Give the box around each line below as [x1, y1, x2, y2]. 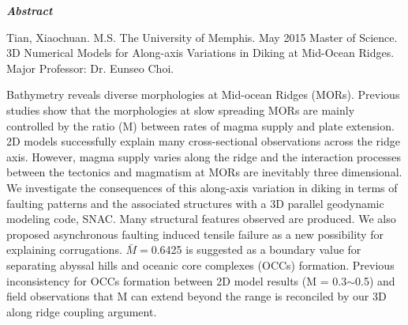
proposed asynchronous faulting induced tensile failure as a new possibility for [6, 225, 384, 242]
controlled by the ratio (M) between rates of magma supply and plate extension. [6, 117, 395, 134]
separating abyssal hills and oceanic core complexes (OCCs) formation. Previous [6, 256, 395, 273]
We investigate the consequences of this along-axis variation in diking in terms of [6, 179, 398, 195]
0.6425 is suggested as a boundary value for [151, 241, 361, 258]
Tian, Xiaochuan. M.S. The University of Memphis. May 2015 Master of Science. [6, 28, 398, 45]
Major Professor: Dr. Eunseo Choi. [6, 59, 174, 76]
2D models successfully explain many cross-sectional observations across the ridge [6, 133, 400, 149]
